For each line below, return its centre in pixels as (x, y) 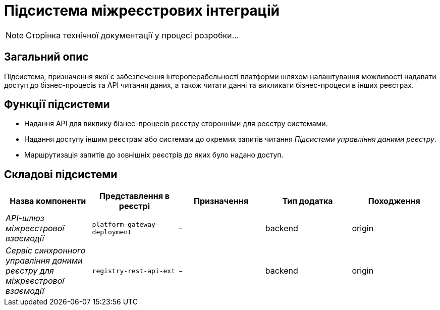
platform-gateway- (126, 225)
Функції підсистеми (57, 105)
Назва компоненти (48, 201)
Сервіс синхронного (46, 251)
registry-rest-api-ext (133, 271)
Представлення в (134, 196)
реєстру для (30, 271)
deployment (112, 232)
